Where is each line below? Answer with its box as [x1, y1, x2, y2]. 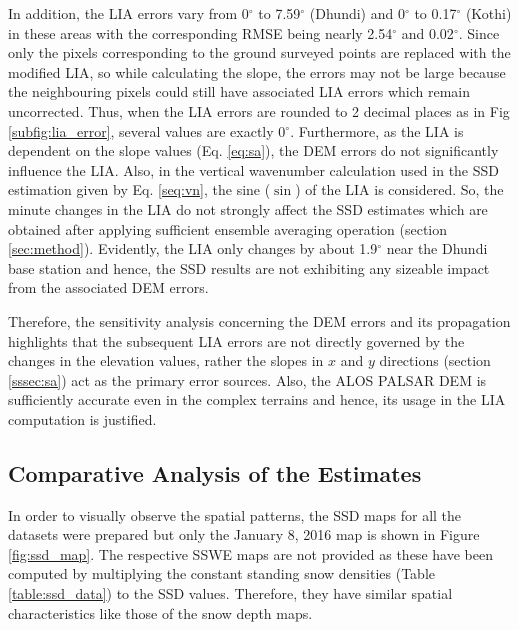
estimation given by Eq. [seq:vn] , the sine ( [8, 179, 271, 200]
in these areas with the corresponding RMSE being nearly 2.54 [8, 22, 393, 43]
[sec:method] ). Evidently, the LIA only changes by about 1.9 [8, 238, 378, 259]
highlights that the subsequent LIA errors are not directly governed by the [8, 330, 465, 351]
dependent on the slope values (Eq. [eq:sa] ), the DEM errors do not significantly [8, 140, 499, 161]
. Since [458, 22, 500, 43]
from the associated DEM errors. [8, 277, 209, 298]
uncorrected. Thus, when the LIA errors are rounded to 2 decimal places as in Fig [8, 100, 510, 121]
